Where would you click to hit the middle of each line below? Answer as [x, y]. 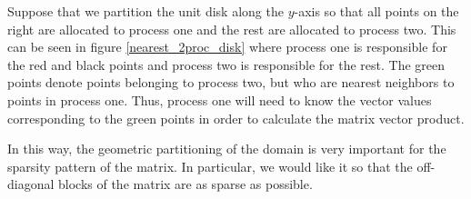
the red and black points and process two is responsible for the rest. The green [226, 64]
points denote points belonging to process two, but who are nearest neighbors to [231, 82]
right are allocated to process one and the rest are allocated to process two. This [232, 29]
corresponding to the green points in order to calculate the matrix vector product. [236, 118]
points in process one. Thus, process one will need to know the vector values [220, 99]
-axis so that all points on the [376, 11]
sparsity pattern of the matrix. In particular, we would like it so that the [210, 166]
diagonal [31, 184]
